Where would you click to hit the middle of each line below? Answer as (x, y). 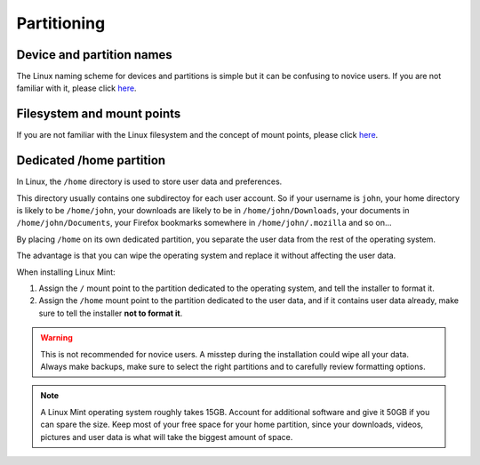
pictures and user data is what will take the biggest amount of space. (167, 437)
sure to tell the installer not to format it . (111, 313)
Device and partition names (94, 55)
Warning (56, 338)
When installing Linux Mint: (66, 272)
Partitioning (61, 23)
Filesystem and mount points (99, 114)
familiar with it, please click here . (76, 88)
